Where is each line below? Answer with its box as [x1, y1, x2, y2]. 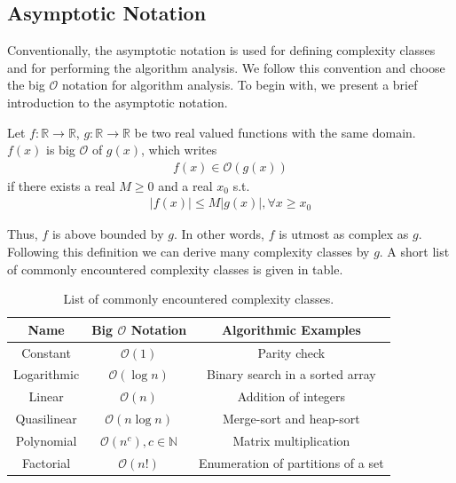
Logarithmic [13, 365, 80, 384]
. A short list [379, 242, 450, 261]
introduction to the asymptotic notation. [7, 92, 228, 111]
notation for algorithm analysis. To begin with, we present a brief [61, 75, 418, 94]
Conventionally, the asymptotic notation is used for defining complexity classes [7, 41, 436, 59]
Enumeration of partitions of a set [199, 453, 384, 471]
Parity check [257, 343, 326, 361]
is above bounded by [51, 225, 164, 243]
